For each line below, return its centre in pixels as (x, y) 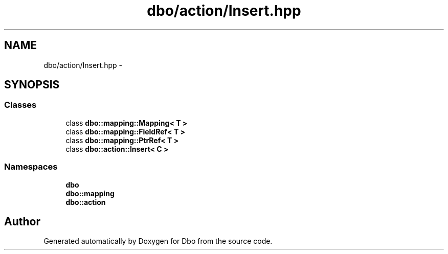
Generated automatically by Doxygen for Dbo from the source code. (158, 241)
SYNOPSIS (32, 85)
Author (22, 221)
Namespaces (31, 167)
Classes (20, 105)
